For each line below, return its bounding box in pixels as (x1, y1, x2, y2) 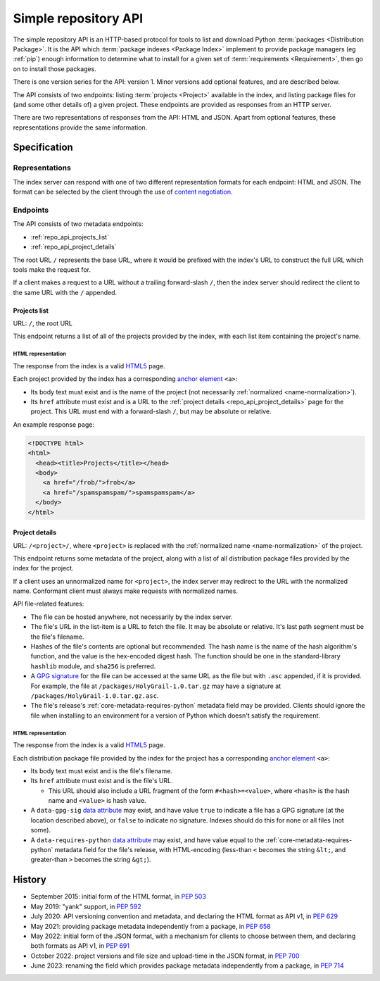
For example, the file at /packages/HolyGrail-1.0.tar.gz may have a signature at (30, 682, 281, 690)
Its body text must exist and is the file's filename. (30, 766, 172, 775)
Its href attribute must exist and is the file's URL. (30, 777, 173, 785)
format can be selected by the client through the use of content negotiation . (13, 187, 233, 196)
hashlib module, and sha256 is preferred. (30, 662, 156, 670)
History (13, 874, 47, 886)
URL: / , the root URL (13, 319, 73, 327)
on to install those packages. (13, 64, 96, 73)
